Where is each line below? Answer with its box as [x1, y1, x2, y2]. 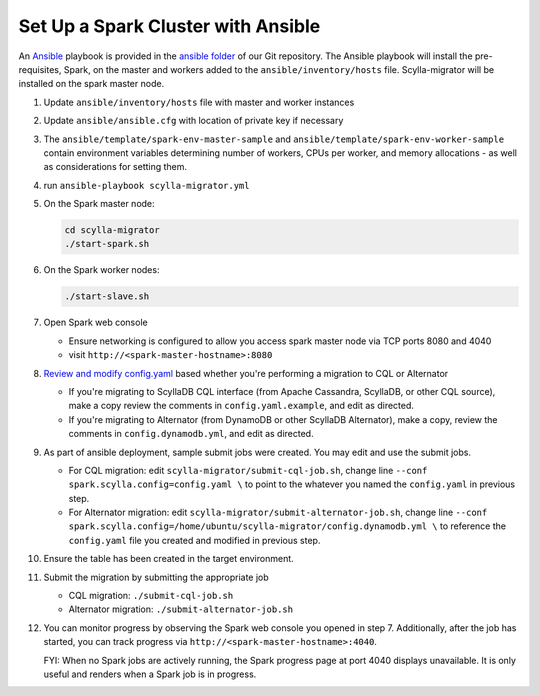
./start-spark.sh [64, 238, 150, 250]
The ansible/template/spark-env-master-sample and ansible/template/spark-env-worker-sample [43, 133, 505, 145]
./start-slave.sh [64, 291, 150, 302]
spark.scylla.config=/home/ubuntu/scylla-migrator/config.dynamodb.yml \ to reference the [68, 520, 507, 532]
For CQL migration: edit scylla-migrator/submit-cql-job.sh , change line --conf [68, 464, 428, 476]
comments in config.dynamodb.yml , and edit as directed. [68, 428, 314, 440]
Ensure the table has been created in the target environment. [43, 553, 294, 565]
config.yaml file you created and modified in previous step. [68, 534, 321, 546]
